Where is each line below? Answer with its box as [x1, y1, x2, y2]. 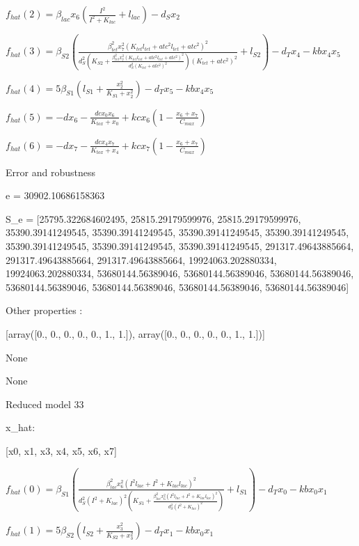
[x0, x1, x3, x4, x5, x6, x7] [6, 444, 117, 458]
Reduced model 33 [6, 396, 84, 411]
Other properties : [6, 303, 83, 318]
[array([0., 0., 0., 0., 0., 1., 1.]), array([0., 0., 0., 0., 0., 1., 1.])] [6, 327, 265, 341]
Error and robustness [6, 164, 95, 179]
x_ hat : [6, 420, 35, 435]
